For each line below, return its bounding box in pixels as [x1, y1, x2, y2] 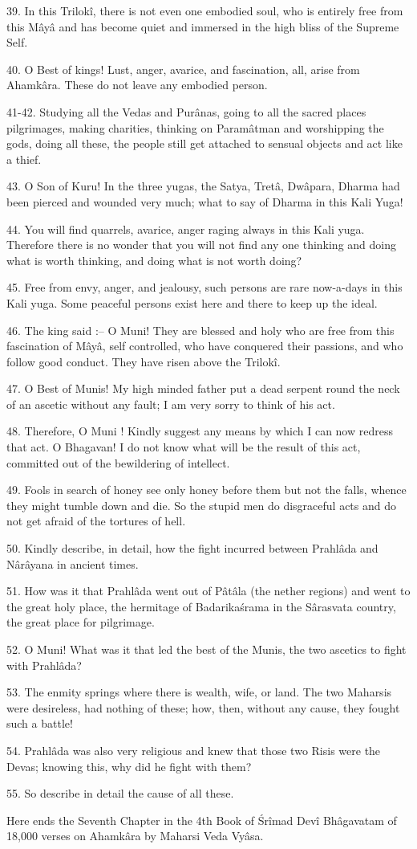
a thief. [6, 150, 42, 167]
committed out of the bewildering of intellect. [6, 454, 230, 471]
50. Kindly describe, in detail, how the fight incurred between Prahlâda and [6, 540, 379, 557]
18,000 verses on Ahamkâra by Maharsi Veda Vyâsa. [6, 827, 264, 844]
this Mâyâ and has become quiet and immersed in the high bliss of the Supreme [6, 18, 399, 35]
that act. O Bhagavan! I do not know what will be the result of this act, [6, 439, 361, 455]
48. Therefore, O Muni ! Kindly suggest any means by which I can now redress [6, 422, 393, 439]
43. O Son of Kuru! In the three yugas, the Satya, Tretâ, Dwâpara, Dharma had [6, 178, 400, 194]
